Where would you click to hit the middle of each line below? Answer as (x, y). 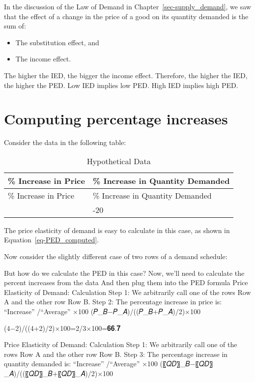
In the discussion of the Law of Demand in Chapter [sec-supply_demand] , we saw (127, 6)
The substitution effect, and (57, 42)
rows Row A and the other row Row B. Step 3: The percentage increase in (116, 354)
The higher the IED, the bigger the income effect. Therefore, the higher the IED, (126, 75)
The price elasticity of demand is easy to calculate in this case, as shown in (117, 230)
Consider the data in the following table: (65, 142)
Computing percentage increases (116, 119)
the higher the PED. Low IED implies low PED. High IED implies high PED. (121, 85)
